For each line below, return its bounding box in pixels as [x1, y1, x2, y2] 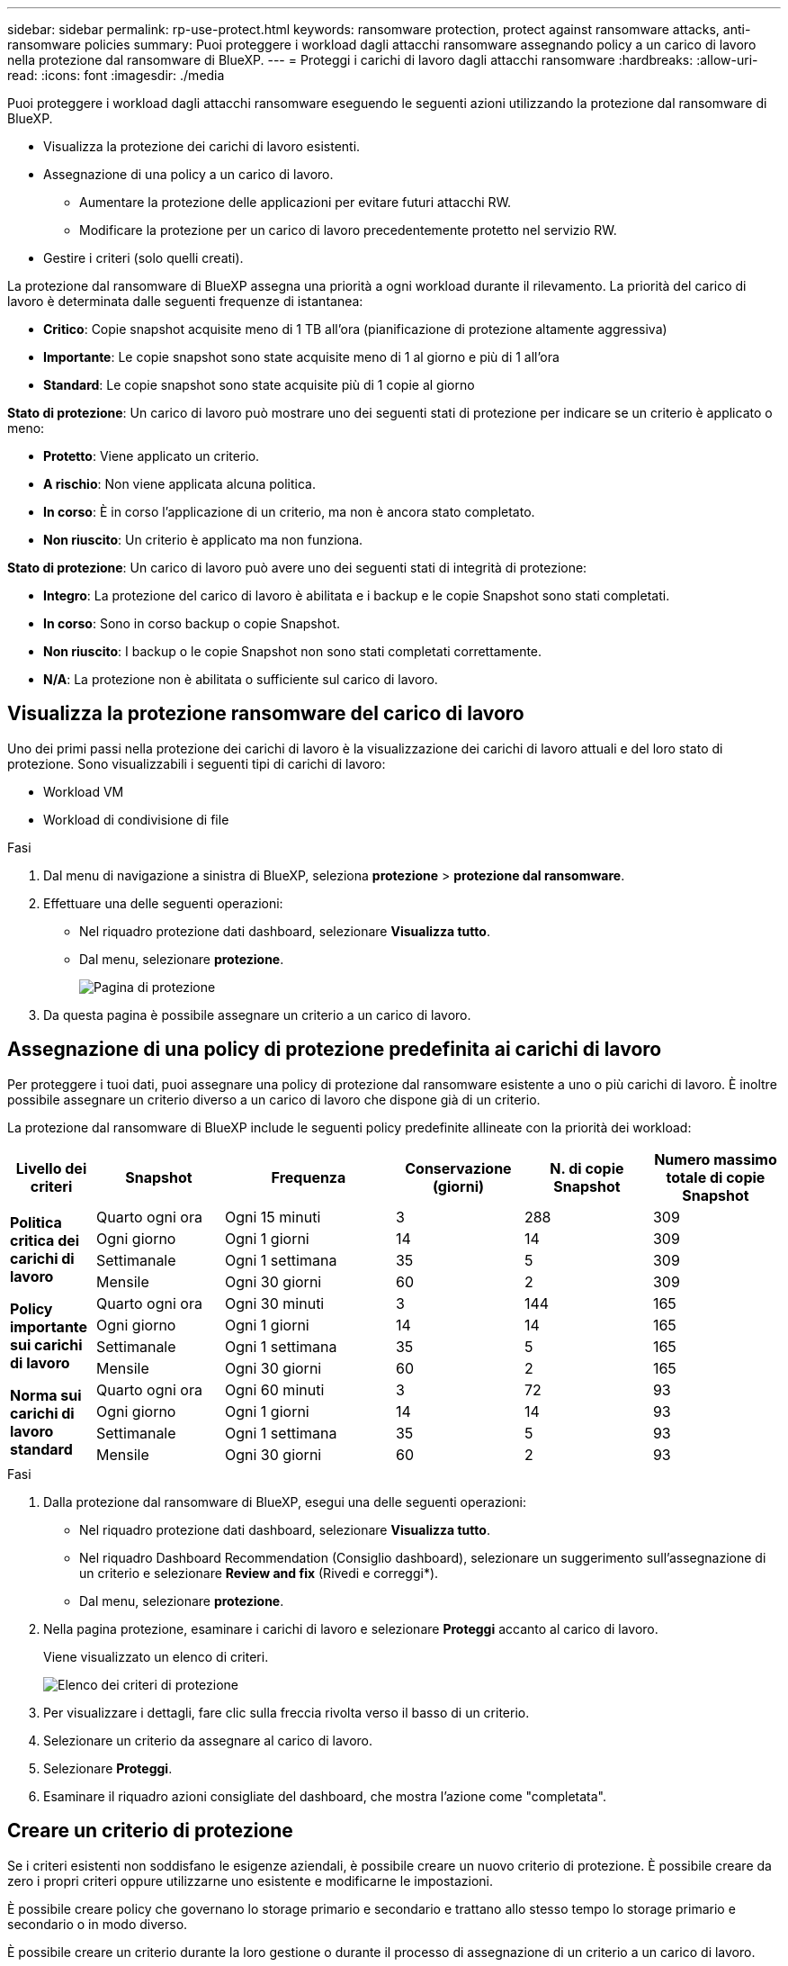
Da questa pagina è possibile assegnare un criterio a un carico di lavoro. [43, 1006, 471, 1023]
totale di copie [666, 1168, 766, 1186]
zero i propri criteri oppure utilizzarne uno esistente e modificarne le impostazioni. [7, 1872, 494, 1889]
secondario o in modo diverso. [7, 1916, 188, 1932]
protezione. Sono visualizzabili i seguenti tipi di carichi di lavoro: [7, 755, 386, 771]
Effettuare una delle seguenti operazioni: [43, 895, 283, 911]
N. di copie [550, 1159, 624, 1177]
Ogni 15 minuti [224, 1207, 321, 1226]
